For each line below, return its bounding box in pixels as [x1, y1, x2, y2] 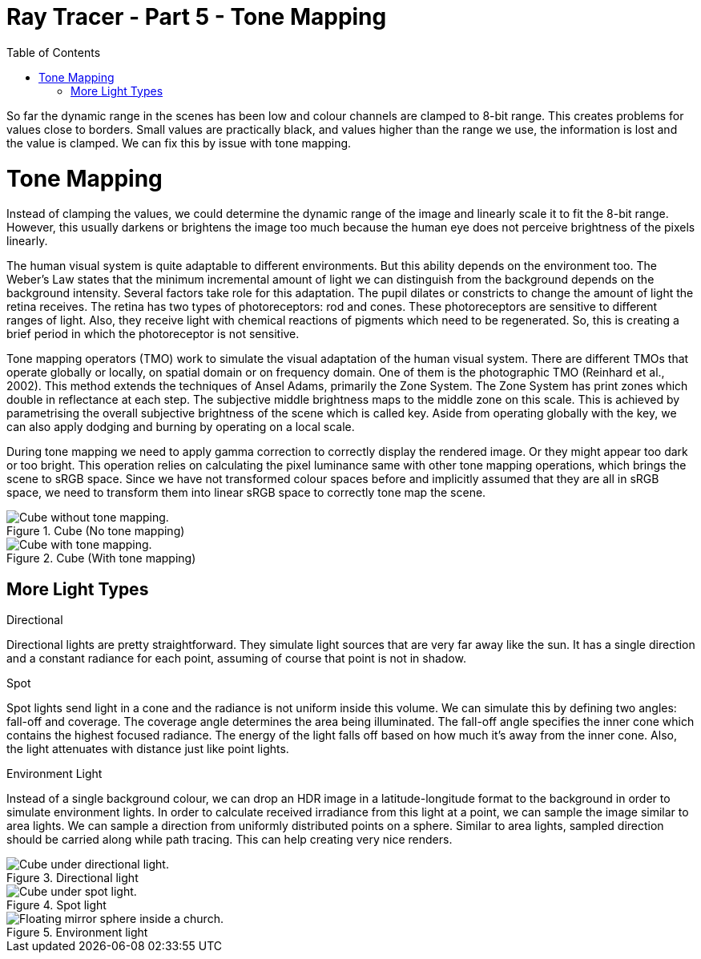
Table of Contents [6, 45, 101, 59]
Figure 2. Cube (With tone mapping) [6, 551, 196, 566]
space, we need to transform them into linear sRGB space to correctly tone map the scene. [6, 486, 486, 500]
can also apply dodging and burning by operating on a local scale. [6, 420, 355, 434]
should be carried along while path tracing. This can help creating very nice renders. [6, 832, 453, 847]
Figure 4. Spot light [6, 898, 107, 913]
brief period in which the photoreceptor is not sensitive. [6, 327, 300, 341]
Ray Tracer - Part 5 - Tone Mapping [6, 3, 387, 30]
